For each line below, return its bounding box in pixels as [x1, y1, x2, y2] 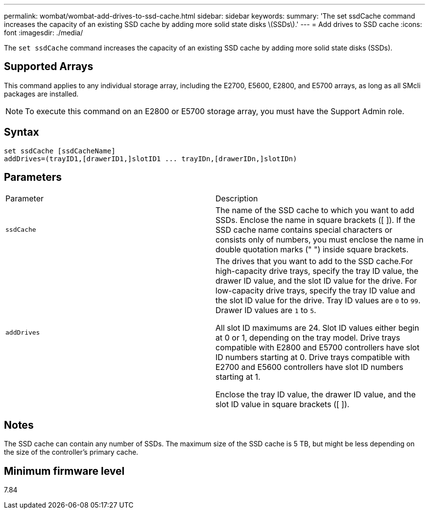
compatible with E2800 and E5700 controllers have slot [215, 342, 420, 352]
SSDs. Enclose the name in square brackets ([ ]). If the [215, 215, 415, 225]
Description [215, 193, 258, 203]
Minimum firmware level [4, 464, 125, 477]
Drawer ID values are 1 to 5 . [215, 305, 316, 315]
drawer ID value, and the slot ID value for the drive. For [215, 275, 417, 286]
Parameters [4, 171, 62, 184]
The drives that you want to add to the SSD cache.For [215, 256, 413, 266]
